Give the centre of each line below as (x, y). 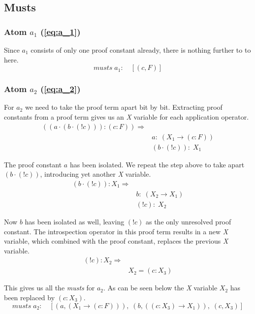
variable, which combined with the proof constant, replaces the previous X (116, 241)
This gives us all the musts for (49, 288)
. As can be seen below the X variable (160, 288)
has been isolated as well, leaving (75, 221)
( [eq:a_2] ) (60, 89)
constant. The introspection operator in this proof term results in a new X (116, 231)
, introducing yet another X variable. (96, 174)
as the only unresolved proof (188, 221)
